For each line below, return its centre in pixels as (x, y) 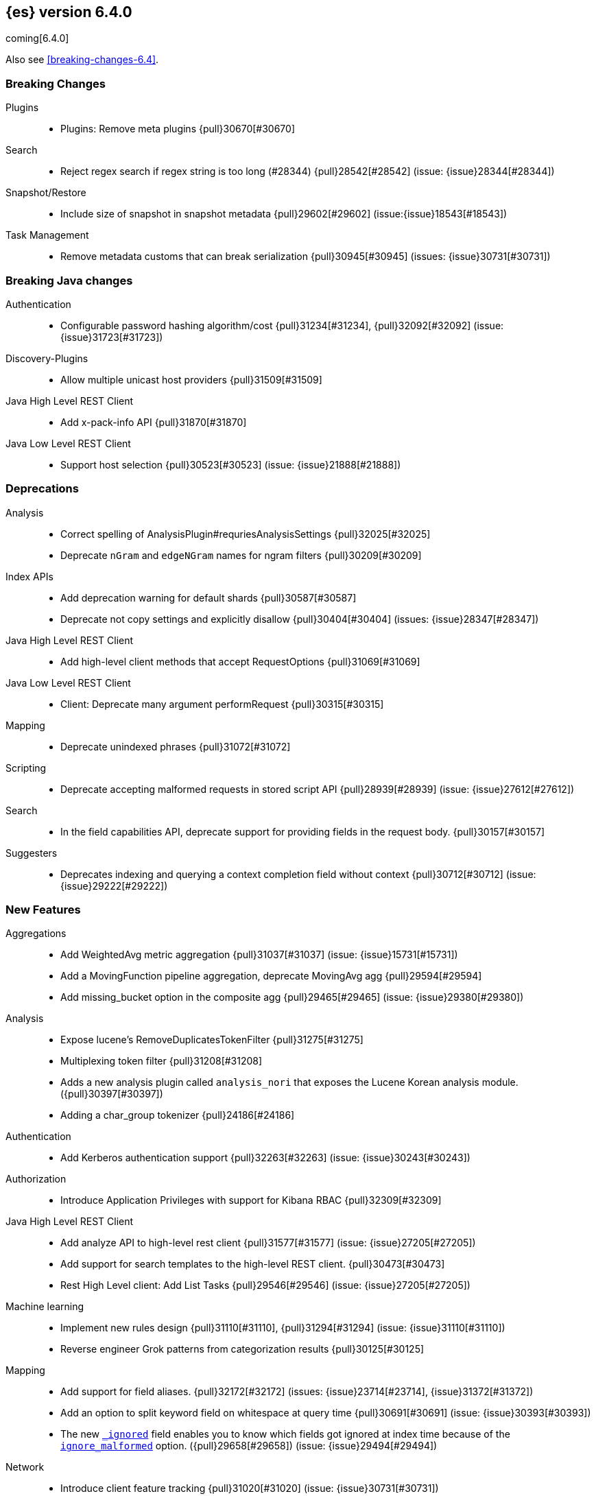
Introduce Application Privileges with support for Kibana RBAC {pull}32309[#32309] (251, 1200)
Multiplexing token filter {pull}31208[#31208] (162, 1061)
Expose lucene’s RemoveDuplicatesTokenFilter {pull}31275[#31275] (212, 1040)
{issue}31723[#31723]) (112, 337)
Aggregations (36, 934)
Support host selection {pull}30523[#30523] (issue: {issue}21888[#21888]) (231, 464)
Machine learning (45, 1307)
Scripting (26, 768)
